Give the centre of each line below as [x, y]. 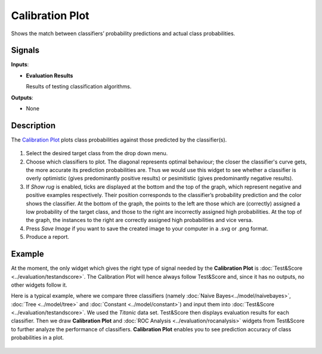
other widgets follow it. [39, 285]
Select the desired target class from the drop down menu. [97, 153]
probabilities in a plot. [38, 338]
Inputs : [20, 64]
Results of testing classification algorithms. [79, 87]
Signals [25, 50]
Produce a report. [48, 237]
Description [33, 125]
